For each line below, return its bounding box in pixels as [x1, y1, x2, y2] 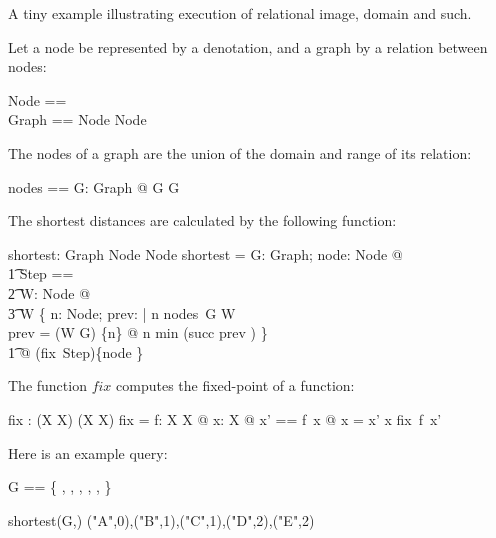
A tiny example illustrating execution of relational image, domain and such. [8, 3, 472, 23]
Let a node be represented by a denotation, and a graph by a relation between [8, 36, 488, 57]
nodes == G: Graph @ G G [8, 176, 180, 197]
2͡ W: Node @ [8, 282, 91, 303]
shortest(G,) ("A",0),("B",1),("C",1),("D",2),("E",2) [8, 509, 315, 530]
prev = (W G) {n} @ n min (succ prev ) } [8, 322, 268, 343]
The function [8, 375, 87, 396]
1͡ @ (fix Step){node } [8, 341, 144, 362]
